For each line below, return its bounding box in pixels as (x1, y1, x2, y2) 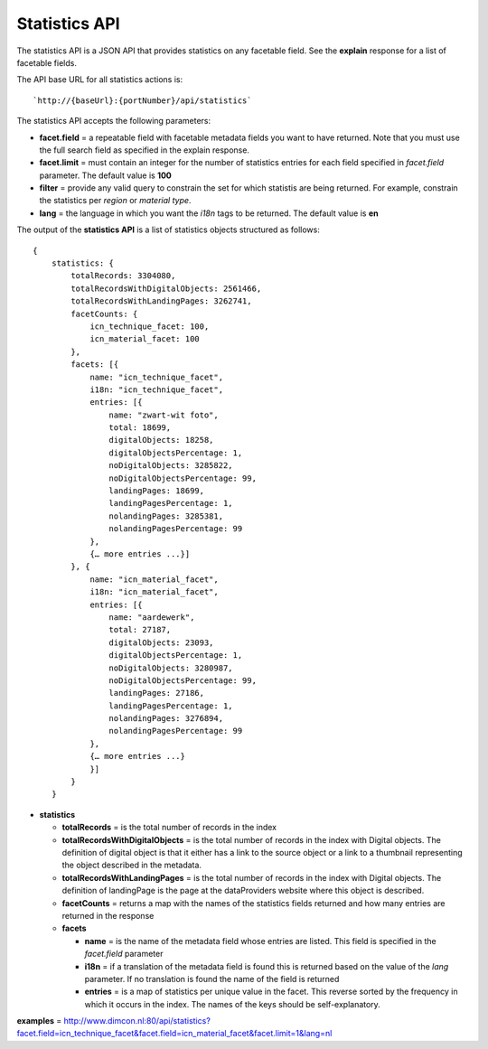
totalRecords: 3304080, (70, 271, 176, 281)
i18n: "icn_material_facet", (89, 587, 219, 597)
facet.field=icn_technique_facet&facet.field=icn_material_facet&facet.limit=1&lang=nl (16, 1028, 333, 1039)
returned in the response (61, 910, 155, 921)
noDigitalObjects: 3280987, (108, 662, 234, 673)
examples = (16, 1016, 62, 1026)
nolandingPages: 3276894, (108, 714, 224, 724)
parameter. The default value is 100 (39, 170, 172, 181)
